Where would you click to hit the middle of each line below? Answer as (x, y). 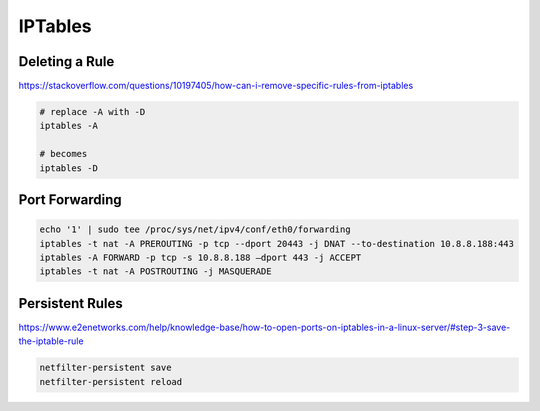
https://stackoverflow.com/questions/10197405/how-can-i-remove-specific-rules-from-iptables (216, 86)
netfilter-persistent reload (111, 381)
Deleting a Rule (66, 61)
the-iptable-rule (51, 341)
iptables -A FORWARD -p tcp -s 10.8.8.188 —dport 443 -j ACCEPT (200, 257)
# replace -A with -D (92, 112)
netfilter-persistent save (105, 368)
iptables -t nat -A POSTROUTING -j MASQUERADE (155, 271)
